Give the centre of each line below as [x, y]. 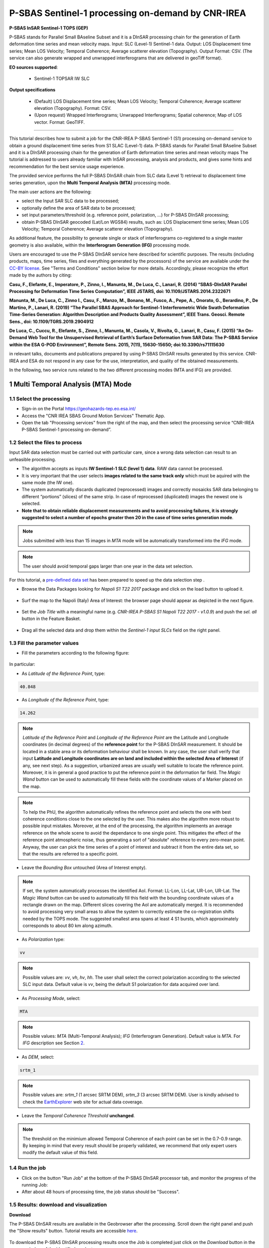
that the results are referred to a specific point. [70, 854]
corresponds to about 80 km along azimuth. [68, 926]
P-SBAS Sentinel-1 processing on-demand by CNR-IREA [128, 13]
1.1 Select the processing [40, 398]
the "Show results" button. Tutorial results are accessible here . [73, 1231]
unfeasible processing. [33, 459]
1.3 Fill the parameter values [44, 643]
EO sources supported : [34, 67]
